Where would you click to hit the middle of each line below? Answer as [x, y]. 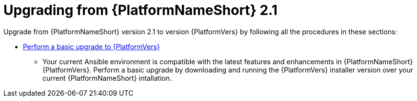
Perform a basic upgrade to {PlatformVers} [91, 46]
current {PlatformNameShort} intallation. [107, 78]
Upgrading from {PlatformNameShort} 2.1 [140, 10]
